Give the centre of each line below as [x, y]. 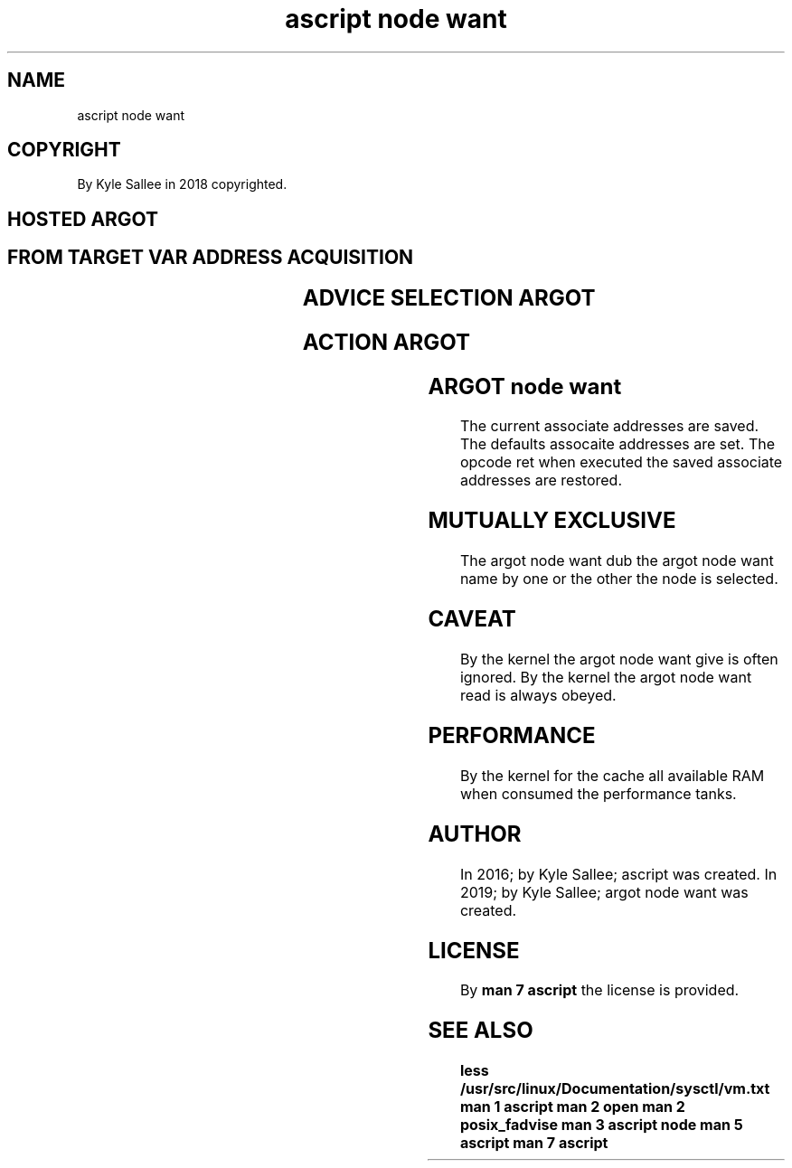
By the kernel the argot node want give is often [619, 659]
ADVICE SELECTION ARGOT [449, 297]
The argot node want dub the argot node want [617, 561]
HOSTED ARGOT [83, 219]
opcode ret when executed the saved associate [621, 462]
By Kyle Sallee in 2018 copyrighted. [182, 184]
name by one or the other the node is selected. [619, 579]
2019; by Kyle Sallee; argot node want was [604, 892]
